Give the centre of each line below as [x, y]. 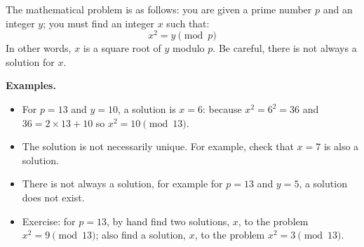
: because [222, 109]
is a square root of [122, 48]
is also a [341, 146]
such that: [188, 23]
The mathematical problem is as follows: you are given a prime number [159, 9]
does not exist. [53, 198]
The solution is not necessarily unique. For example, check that [158, 146]
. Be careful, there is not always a [285, 48]
